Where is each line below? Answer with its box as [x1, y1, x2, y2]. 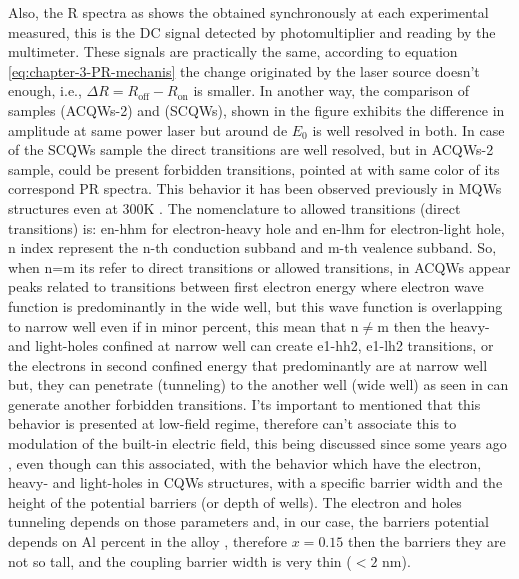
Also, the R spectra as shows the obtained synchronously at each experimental [8, 2, 489, 22]
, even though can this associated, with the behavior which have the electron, [8, 452, 482, 473]
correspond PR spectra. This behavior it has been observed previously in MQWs [8, 178, 502, 199]
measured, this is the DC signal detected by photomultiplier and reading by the [8, 21, 496, 42]
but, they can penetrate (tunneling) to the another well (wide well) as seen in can [8, 374, 509, 395]
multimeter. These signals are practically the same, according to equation [8, 41, 458, 62]
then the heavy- [393, 315, 490, 336]
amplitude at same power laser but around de [8, 119, 288, 140]
